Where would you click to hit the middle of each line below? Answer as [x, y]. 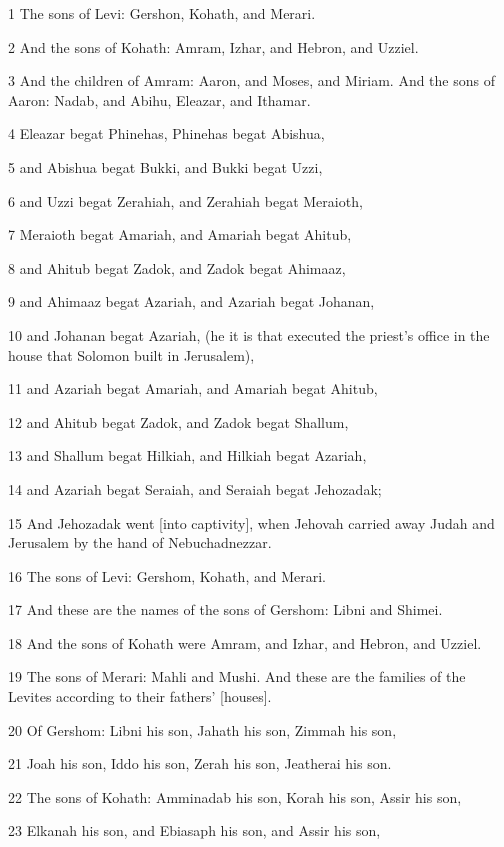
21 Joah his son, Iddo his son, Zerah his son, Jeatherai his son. [200, 763]
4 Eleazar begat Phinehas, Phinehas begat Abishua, [166, 133]
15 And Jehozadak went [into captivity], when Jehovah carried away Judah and [251, 522]
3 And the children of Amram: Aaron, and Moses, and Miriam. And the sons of [251, 80]
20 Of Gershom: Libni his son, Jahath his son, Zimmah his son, [202, 729]
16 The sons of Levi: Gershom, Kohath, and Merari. [167, 575]
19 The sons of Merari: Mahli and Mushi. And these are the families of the [237, 676]
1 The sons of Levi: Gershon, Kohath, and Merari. [162, 13]
